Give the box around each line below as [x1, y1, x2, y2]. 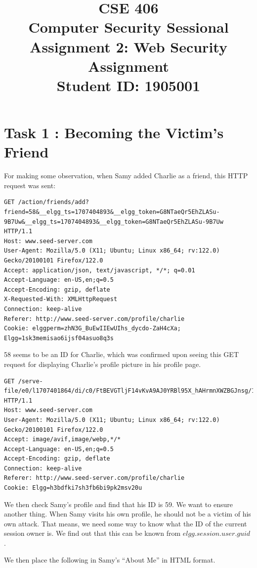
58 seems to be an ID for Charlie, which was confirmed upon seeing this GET [4, 349, 239, 360]
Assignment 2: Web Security [30, 36, 227, 56]
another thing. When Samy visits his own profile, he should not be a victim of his [4, 509, 251, 519]
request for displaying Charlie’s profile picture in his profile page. [4, 359, 201, 369]
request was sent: [4, 180, 56, 190]
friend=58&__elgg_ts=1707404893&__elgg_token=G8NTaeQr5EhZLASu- [4, 208, 220, 216]
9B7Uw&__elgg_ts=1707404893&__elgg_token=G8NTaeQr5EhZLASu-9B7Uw [4, 218, 223, 225]
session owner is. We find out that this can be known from [4, 528, 181, 538]
